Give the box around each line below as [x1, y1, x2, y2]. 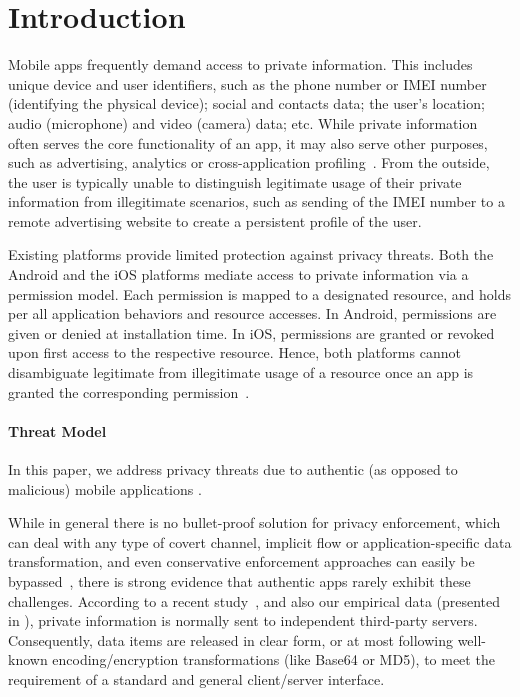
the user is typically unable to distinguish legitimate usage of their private [8, 171, 462, 192]
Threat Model [8, 420, 107, 441]
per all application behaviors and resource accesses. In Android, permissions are [8, 303, 497, 324]
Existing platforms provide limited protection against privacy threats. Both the [8, 244, 494, 265]
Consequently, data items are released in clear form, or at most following [8, 629, 453, 650]
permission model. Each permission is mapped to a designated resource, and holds [8, 283, 512, 304]
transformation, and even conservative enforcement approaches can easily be [8, 551, 475, 572]
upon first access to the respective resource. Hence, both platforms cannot [8, 342, 461, 363]
